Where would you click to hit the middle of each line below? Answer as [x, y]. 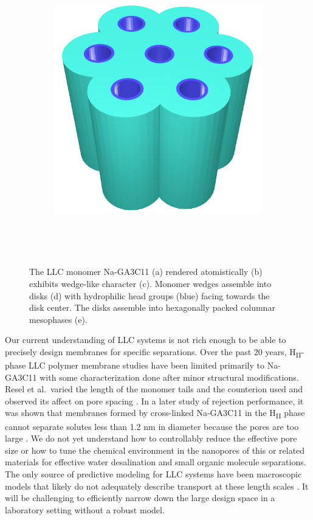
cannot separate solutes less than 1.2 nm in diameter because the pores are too [152, 426]
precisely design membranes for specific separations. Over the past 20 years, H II [153, 352]
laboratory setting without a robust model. [85, 509]
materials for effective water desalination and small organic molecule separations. [156, 462]
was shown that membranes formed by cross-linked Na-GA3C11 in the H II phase [155, 414]
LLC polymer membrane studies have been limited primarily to [146, 365]
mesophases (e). [58, 319]
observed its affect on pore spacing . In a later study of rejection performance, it [154, 400]
